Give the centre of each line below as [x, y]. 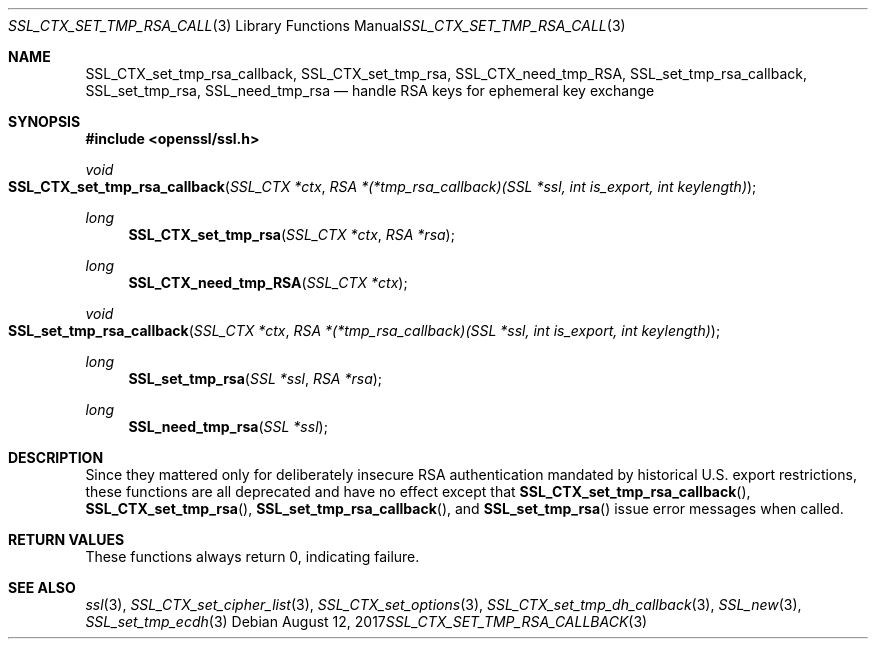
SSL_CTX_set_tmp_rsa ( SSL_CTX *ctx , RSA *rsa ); [291, 234]
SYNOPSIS [44, 121]
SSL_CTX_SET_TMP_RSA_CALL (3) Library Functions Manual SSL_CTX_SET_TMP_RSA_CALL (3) [317, 25]
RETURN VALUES [66, 539]
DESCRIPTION [56, 457]
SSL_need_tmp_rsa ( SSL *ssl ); [228, 426]
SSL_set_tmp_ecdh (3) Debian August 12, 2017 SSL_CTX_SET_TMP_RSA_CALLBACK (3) [366, 621]
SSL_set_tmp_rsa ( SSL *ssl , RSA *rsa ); [255, 378]
